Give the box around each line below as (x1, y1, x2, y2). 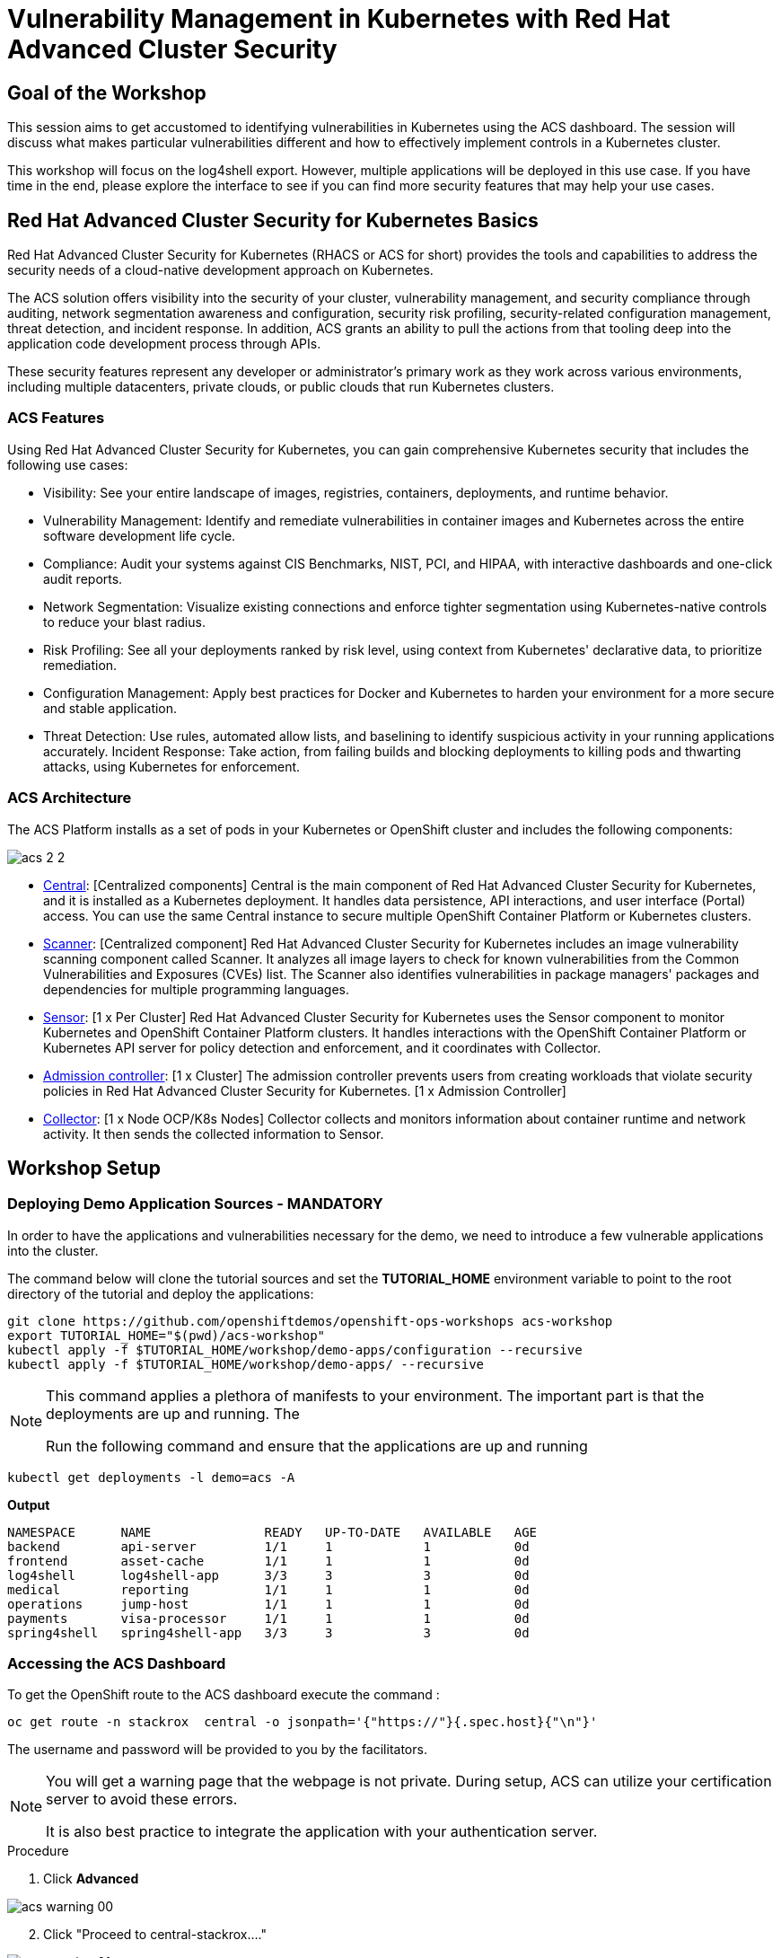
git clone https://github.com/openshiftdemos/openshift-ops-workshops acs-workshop (7, 1313, 613, 1328)
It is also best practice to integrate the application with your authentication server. (46, 1822, 598, 1841)
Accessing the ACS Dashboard (7, 1654, 226, 1673)
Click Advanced (43, 1871, 139, 1887)
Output (7, 1496, 50, 1513)
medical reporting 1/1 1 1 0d (7, 1582, 530, 1597)
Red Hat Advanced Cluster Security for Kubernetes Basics (7, 208, 539, 232)
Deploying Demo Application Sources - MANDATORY (7, 1195, 383, 1213)
